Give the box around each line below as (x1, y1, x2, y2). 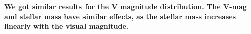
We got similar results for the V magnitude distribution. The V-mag (4, 1, 247, 11)
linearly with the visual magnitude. (4, 21, 129, 31)
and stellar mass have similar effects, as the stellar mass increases (4, 11, 236, 21)
